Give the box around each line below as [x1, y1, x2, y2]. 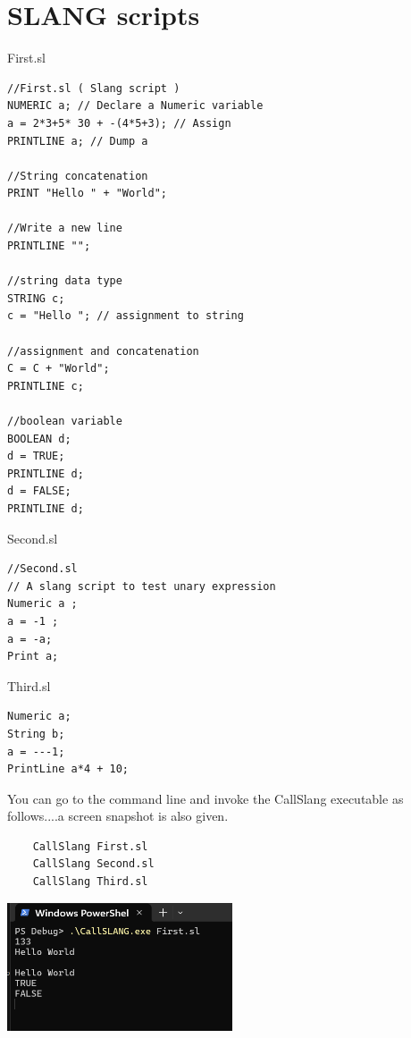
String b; [7, 727, 65, 740]
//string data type [7, 274, 122, 288]
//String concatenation [7, 169, 148, 182]
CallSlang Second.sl [32, 857, 155, 871]
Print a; [7, 650, 59, 663]
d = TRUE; [7, 450, 65, 463]
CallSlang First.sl [32, 840, 148, 853]
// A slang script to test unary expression [7, 579, 276, 593]
